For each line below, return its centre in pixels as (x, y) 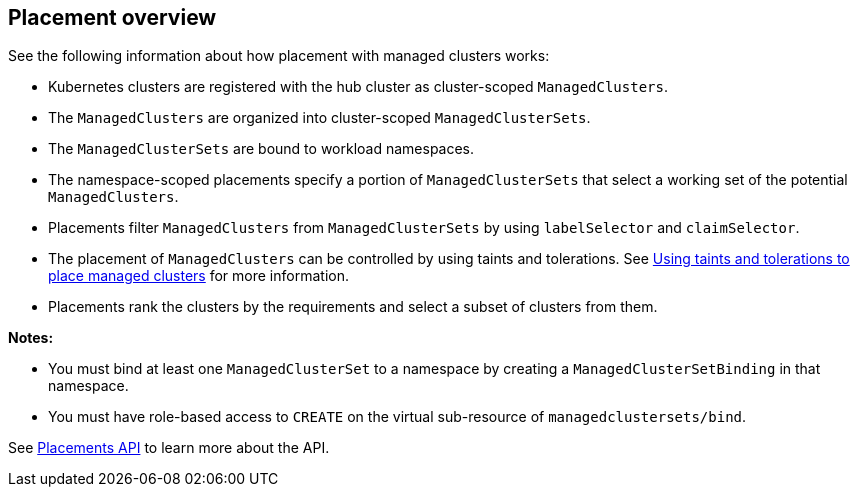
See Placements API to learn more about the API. (169, 448)
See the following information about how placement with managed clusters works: (279, 56)
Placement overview (112, 17)
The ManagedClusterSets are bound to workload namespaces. (261, 149)
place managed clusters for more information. (198, 276)
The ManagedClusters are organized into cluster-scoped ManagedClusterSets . (319, 118)
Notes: (31, 338)
